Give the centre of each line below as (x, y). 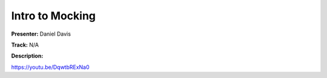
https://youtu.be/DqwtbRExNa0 (51, 67)
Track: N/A (25, 45)
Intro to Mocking (54, 16)
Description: (27, 56)
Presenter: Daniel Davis (41, 34)
